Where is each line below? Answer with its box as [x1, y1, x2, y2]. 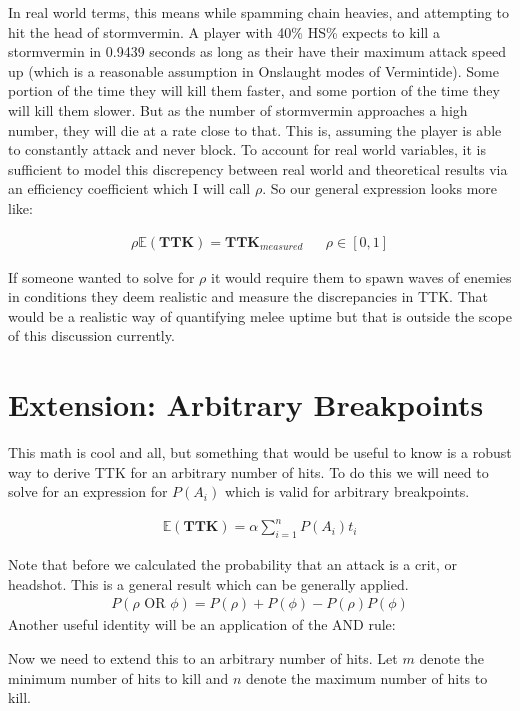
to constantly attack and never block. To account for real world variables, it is [8, 139, 486, 160]
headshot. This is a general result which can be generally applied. [8, 573, 409, 594]
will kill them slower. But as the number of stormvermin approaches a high [8, 99, 468, 120]
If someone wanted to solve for [8, 266, 195, 287]
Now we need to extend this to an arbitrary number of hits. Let [8, 647, 398, 668]
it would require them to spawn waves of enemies [211, 266, 512, 287]
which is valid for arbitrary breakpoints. [224, 481, 470, 502]
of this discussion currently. [8, 325, 175, 346]
